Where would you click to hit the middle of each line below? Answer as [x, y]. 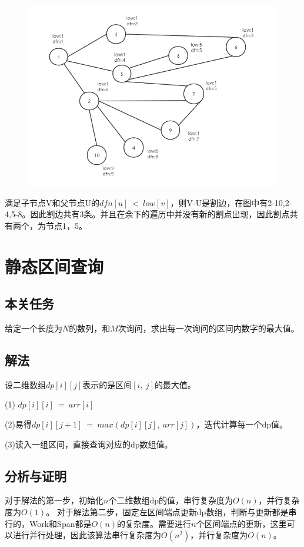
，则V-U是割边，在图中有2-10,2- [231, 202]
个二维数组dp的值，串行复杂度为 [171, 500]
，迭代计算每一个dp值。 [242, 424]
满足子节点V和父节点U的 [52, 202]
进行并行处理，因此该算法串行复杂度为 [87, 535]
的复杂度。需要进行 [154, 523]
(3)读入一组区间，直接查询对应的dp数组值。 [89, 444]
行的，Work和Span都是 [48, 523]
